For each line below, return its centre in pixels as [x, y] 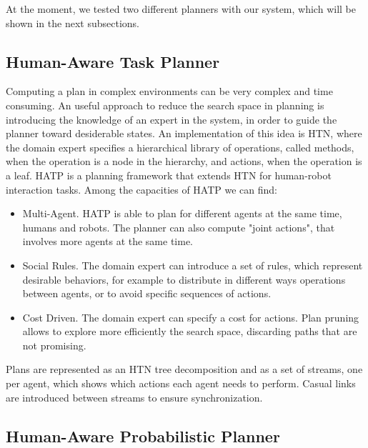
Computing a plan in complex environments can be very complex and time [169, 91]
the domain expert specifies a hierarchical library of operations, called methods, [180, 147]
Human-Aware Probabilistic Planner [143, 435]
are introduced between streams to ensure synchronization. [134, 397]
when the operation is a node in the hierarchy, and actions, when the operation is [184, 161]
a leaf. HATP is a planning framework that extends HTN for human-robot [169, 175]
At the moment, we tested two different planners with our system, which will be [181, 9]
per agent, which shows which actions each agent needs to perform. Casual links [181, 383]
